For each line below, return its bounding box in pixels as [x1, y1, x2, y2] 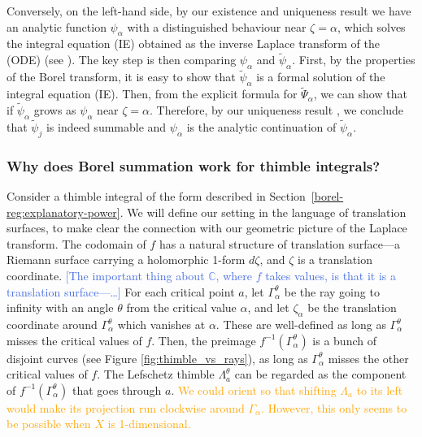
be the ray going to [284, 283, 380, 300]
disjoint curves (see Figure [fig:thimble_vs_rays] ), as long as [7, 349, 308, 366]
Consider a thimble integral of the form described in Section [7, 188, 306, 205]
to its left [356, 381, 403, 398]
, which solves [337, 18, 406, 35]
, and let [247, 299, 289, 316]
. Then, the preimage [151, 331, 256, 348]
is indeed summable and [46, 119, 167, 136]
